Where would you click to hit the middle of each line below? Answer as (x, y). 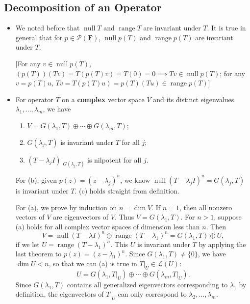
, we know (135, 180)
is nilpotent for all (114, 159)
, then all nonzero (206, 207)
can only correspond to (152, 294)
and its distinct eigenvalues (194, 99)
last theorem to (38, 254)
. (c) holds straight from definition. (127, 190)
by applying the (222, 244)
